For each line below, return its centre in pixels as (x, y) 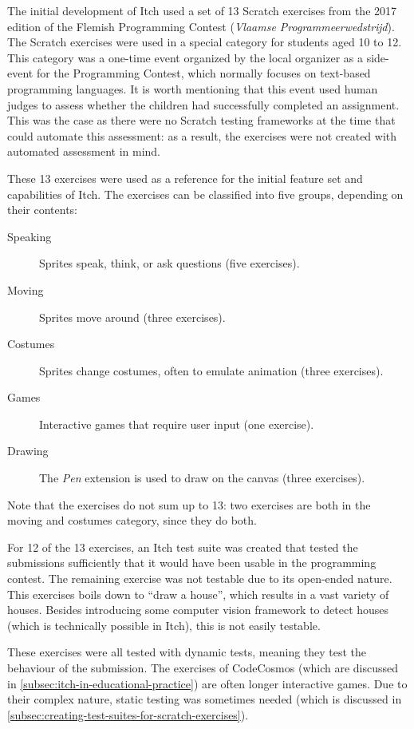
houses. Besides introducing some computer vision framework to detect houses (198, 610)
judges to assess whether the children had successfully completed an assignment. (203, 104)
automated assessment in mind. (84, 151)
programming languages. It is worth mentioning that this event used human (193, 88)
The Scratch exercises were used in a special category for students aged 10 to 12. (205, 42)
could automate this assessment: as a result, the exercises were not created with (202, 135)
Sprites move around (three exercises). (132, 317)
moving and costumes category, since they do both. (132, 520)
